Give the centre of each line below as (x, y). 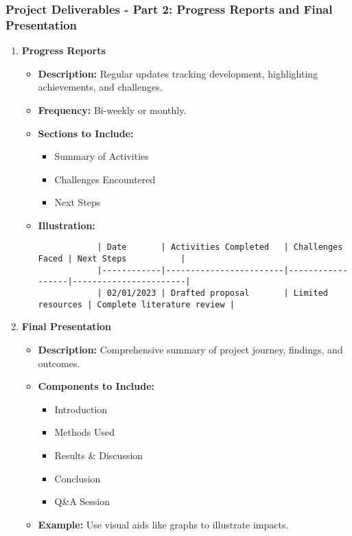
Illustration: (67, 225)
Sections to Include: (86, 133)
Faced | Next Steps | (112, 259)
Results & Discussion (99, 455)
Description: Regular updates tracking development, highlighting (178, 73)
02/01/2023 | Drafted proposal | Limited (217, 293)
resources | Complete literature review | (136, 304)
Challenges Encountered (105, 179)
